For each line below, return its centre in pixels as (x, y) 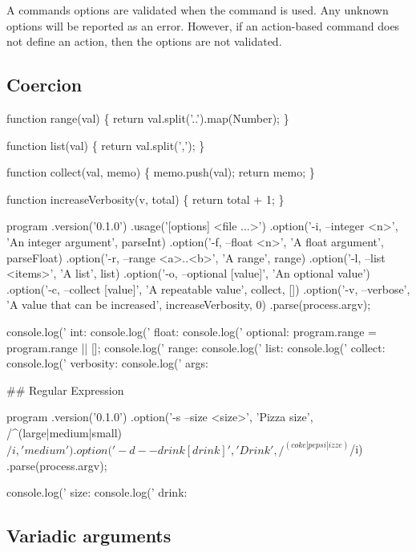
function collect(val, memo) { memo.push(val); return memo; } (161, 172)
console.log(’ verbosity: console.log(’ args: (107, 363)
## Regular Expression (65, 390)
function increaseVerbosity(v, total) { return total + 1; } (145, 199)
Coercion (44, 85)
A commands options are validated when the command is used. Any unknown (198, 10)
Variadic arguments (89, 536)
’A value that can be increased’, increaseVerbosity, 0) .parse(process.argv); (189, 304)
